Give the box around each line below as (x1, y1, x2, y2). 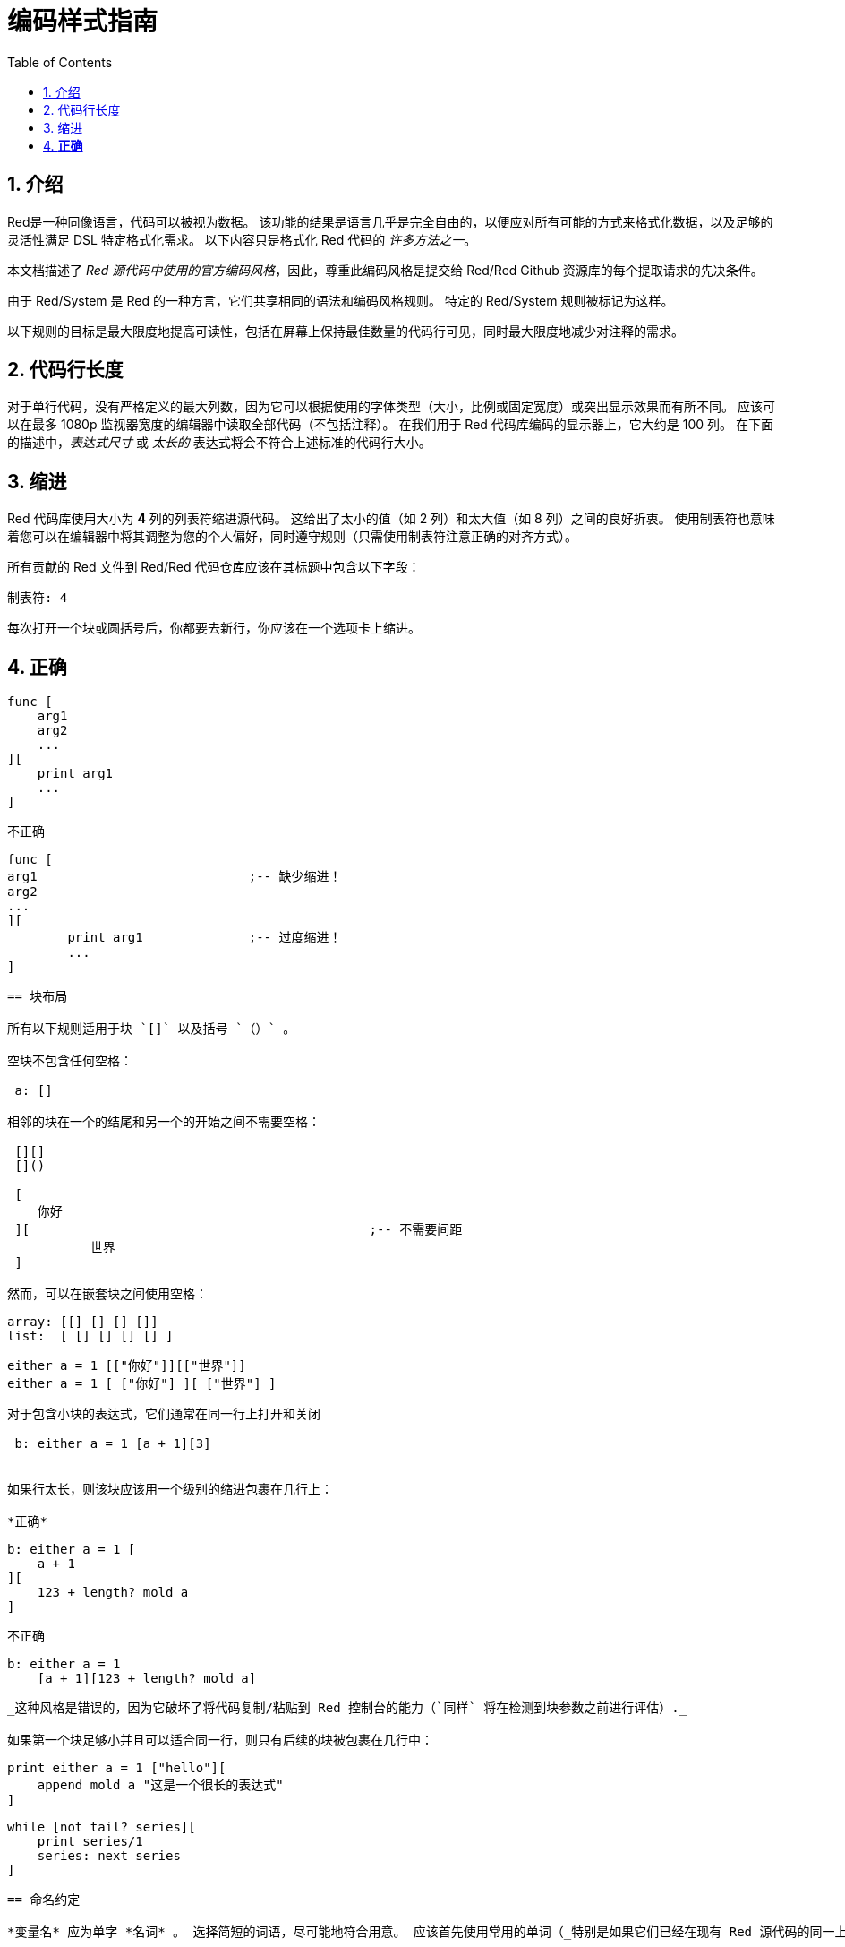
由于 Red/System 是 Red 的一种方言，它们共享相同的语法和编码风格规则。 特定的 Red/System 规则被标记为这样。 (7, 292, 674, 308)
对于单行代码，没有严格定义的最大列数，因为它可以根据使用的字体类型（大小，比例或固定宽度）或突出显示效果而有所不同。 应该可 (7, 399, 775, 415)
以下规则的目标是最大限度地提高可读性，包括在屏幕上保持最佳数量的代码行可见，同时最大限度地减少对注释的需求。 (7, 323, 684, 339)
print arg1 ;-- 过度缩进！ (67, 930, 342, 945)
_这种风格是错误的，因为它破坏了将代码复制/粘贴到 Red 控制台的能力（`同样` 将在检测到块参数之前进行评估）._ (7, 1701, 687, 1716)
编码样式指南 (7, 6, 158, 37)
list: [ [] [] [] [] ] (7, 1329, 174, 1344)
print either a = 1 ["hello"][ (7, 1761, 226, 1776)
